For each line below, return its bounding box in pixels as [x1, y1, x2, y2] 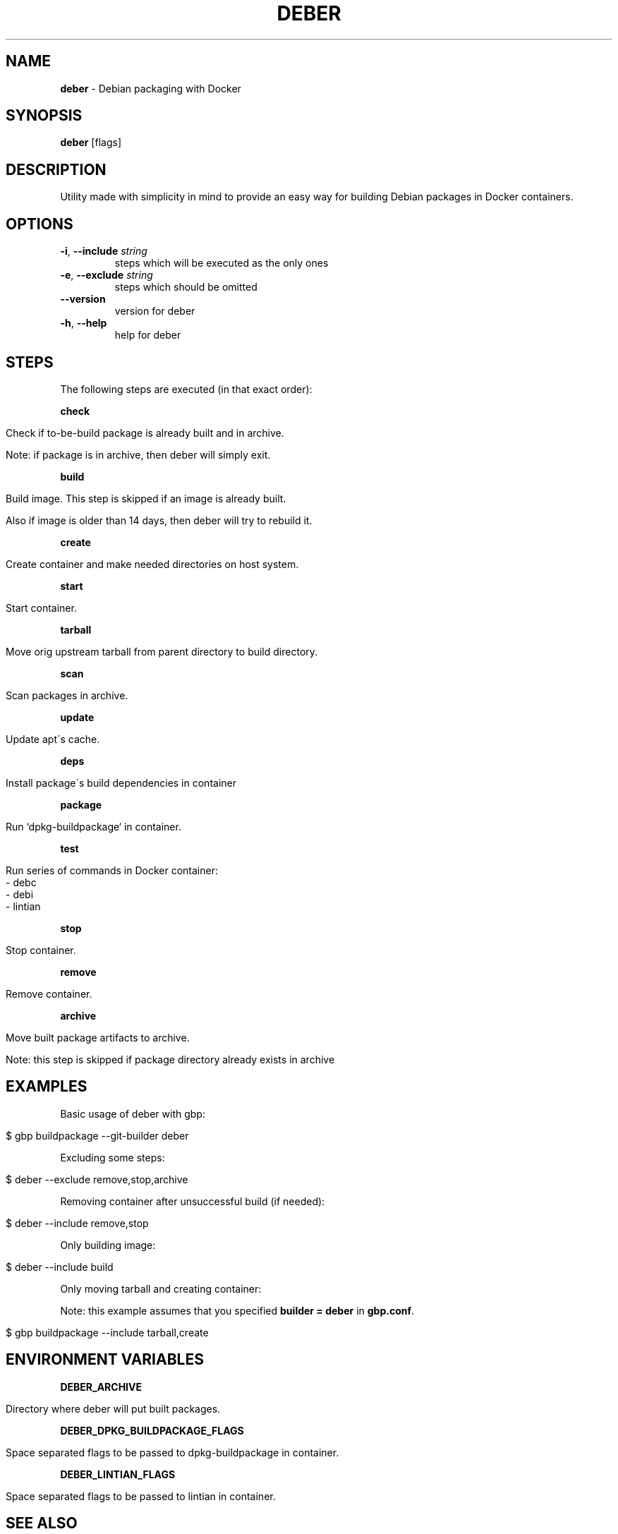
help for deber [114, 329, 181, 342]
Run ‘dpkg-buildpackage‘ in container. [6, 820, 181, 833]
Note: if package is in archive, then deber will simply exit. [6, 448, 271, 461]
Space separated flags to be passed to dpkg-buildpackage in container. [6, 1446, 339, 1458]
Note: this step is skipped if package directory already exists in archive [6, 1053, 335, 1065]
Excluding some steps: [60, 1151, 165, 1164]
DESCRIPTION [6, 160, 107, 179]
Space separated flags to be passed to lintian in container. [6, 1490, 276, 1502]
